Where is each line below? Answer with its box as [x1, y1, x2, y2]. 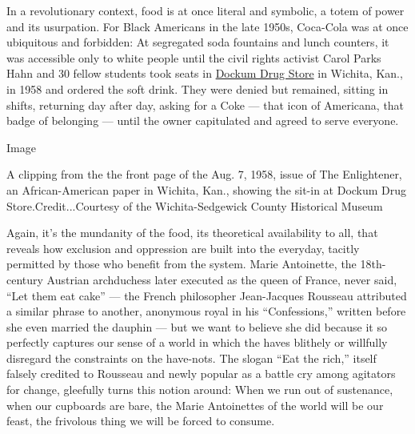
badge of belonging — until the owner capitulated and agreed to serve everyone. [6, 112, 399, 129]
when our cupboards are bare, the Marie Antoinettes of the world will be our [6, 396, 384, 413]
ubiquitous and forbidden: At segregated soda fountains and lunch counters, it [6, 34, 389, 50]
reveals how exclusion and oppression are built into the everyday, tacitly [6, 239, 360, 256]
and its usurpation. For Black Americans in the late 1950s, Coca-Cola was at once [6, 18, 409, 34]
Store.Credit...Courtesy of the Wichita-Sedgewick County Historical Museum [6, 197, 383, 214]
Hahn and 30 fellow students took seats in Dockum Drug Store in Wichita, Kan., [6, 65, 403, 82]
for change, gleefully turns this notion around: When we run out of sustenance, [6, 381, 393, 398]
